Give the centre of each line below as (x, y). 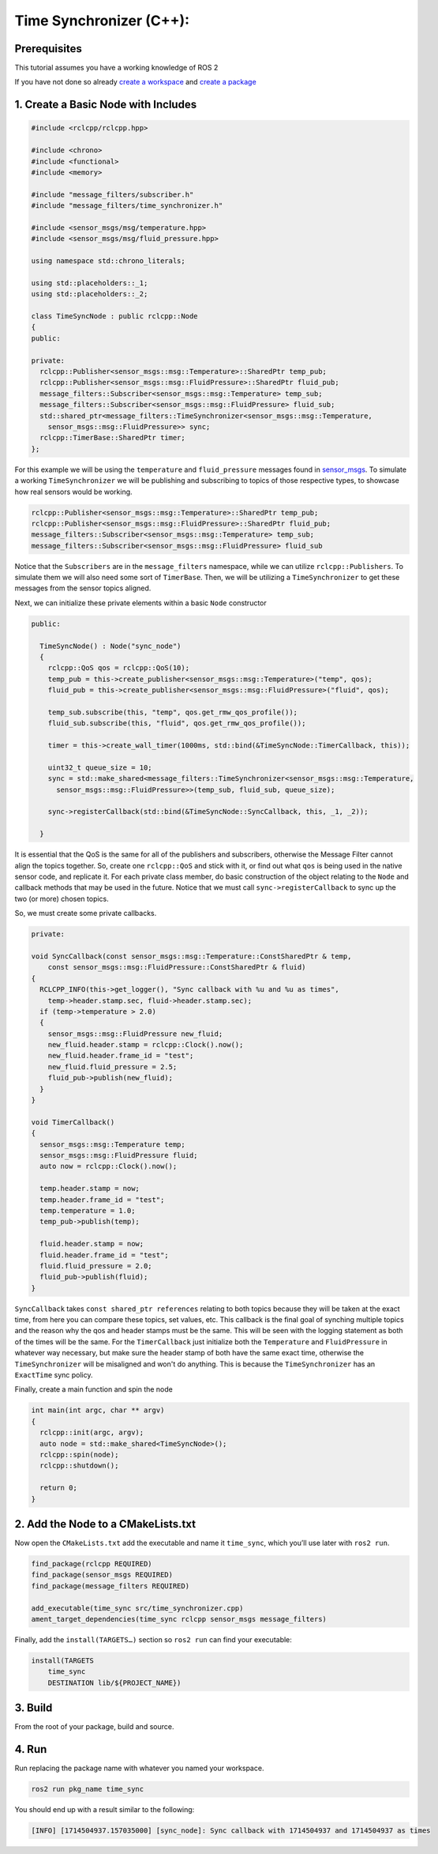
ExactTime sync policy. (54, 1375)
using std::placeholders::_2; (90, 294)
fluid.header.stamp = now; (92, 1244)
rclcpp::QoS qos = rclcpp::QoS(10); (118, 668)
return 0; (59, 1488)
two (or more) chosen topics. (62, 899)
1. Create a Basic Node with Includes (106, 105)
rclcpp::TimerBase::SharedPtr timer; (112, 438)
